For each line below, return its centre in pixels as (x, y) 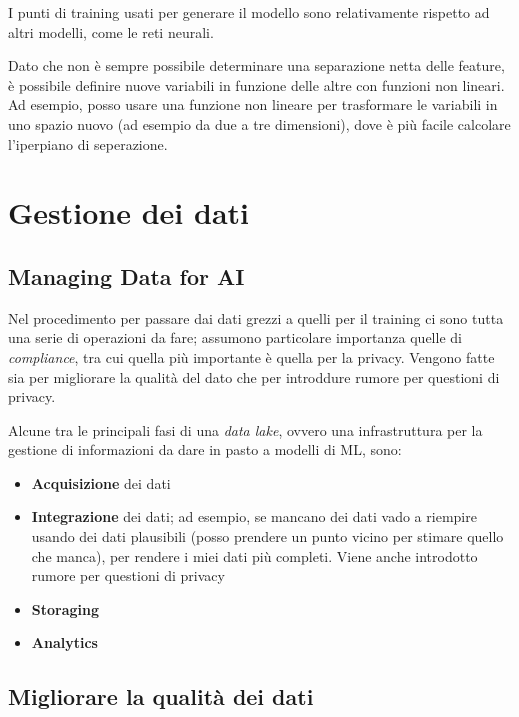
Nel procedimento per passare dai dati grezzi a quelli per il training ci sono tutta (256, 317)
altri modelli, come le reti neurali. (111, 31)
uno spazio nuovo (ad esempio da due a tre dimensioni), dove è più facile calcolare (259, 123)
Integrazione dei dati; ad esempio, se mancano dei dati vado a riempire (254, 516)
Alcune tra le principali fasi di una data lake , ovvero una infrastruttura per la (245, 429)
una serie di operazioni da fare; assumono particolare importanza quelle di (235, 337)
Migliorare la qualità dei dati (161, 696)
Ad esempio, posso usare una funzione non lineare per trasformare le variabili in (253, 104)
